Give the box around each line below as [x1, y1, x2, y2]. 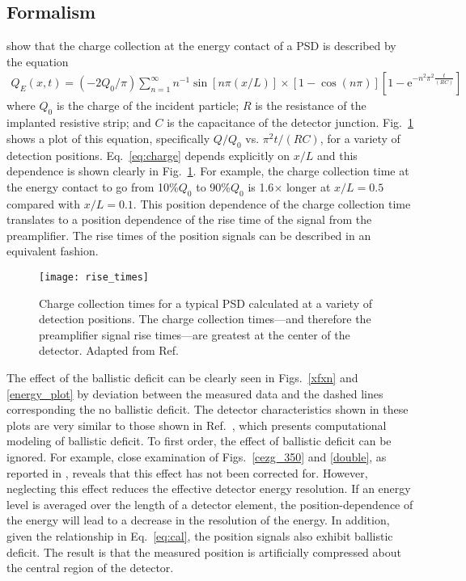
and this [317, 146, 358, 163]
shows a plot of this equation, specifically [6, 129, 210, 146]
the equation [6, 53, 69, 69]
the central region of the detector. [6, 559, 174, 576]
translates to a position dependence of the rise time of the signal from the [6, 211, 372, 228]
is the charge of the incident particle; [56, 97, 239, 114]
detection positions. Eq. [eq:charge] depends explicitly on [6, 146, 290, 163]
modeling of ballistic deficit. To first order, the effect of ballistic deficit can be [6, 432, 392, 449]
